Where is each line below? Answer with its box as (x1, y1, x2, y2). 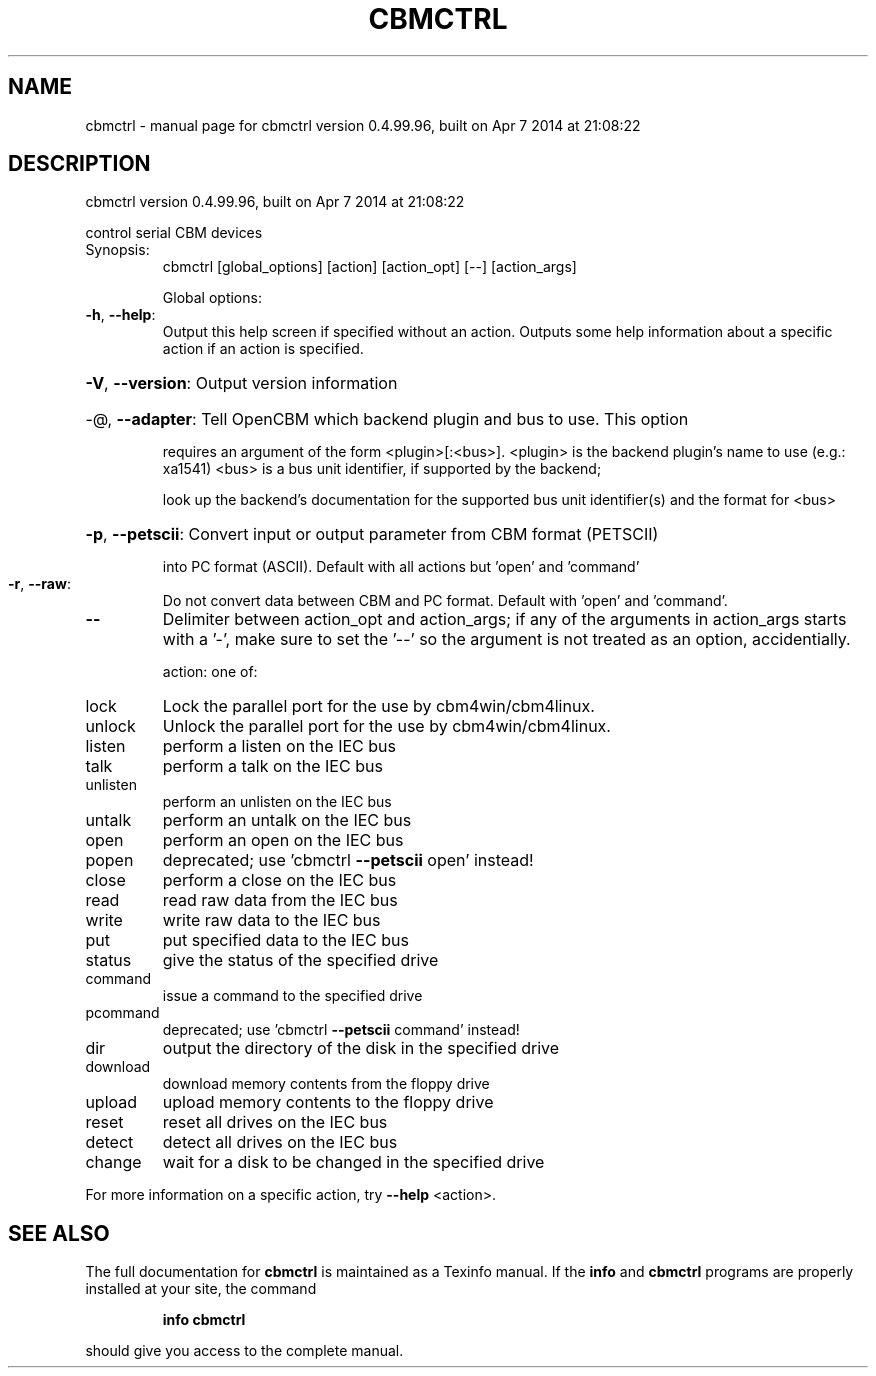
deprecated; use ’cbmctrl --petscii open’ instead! (162, 850, 534, 871)
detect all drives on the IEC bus (162, 1132, 398, 1153)
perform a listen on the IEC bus (162, 736, 396, 757)
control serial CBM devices (85, 224, 263, 242)
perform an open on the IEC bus (162, 830, 404, 851)
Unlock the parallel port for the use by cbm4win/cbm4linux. (162, 716, 611, 737)
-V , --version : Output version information (85, 373, 398, 394)
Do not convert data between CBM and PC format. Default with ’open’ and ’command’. (162, 592, 728, 610)
